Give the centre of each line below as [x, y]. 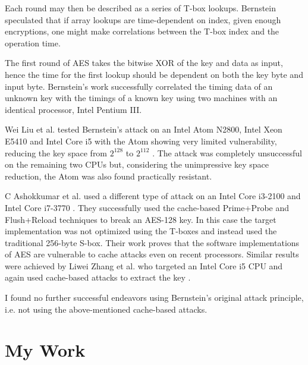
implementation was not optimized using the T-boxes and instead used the [141, 231]
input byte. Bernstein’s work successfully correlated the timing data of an [139, 86]
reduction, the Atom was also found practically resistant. [109, 176]
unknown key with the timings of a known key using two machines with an [141, 98]
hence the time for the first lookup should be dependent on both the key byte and [154, 74]
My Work [45, 350]
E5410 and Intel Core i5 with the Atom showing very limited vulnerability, [141, 141]
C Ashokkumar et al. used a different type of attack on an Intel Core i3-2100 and [153, 196]
